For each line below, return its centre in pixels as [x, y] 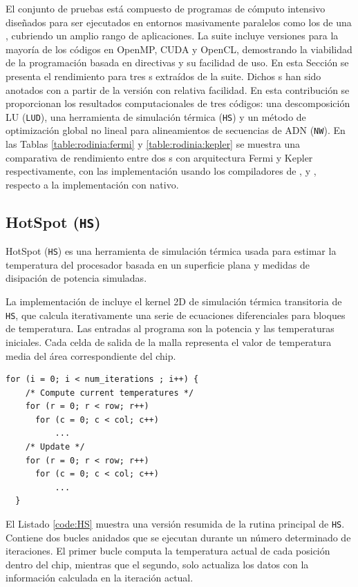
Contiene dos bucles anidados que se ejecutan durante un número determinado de [178, 537]
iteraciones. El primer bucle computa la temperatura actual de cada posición [168, 551]
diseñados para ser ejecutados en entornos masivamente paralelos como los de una [179, 22]
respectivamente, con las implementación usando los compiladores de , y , [161, 171]
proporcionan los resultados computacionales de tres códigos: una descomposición [178, 103]
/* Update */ [55, 447]
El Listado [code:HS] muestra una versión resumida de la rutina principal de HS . [175, 524]
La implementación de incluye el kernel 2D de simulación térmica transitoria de [174, 301]
